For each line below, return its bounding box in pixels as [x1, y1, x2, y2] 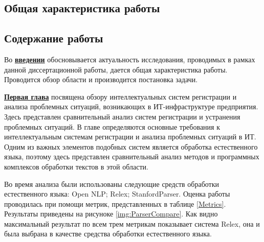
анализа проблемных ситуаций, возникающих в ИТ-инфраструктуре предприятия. [4, 101, 258, 112]
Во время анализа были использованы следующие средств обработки [4, 178, 219, 189]
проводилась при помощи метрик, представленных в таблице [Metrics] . [4, 198, 226, 209]
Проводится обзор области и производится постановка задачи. [4, 74, 198, 85]
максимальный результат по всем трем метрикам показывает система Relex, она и [4, 218, 260, 229]
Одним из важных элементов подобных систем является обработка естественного [4, 141, 258, 152]
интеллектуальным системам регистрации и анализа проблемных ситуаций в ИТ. [4, 131, 256, 142]
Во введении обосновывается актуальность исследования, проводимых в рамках [4, 54, 255, 64]
